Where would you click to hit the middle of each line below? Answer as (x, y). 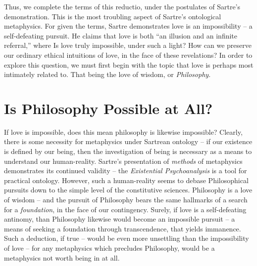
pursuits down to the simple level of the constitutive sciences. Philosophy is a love (128, 190)
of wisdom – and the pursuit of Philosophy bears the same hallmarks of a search (126, 200)
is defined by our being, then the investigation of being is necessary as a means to (128, 151)
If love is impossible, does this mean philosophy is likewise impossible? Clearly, (123, 132)
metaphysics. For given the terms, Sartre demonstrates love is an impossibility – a (128, 26)
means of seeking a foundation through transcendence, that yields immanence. (123, 228)
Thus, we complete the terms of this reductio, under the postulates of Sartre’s (122, 6)
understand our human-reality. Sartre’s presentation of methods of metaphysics (123, 161)
